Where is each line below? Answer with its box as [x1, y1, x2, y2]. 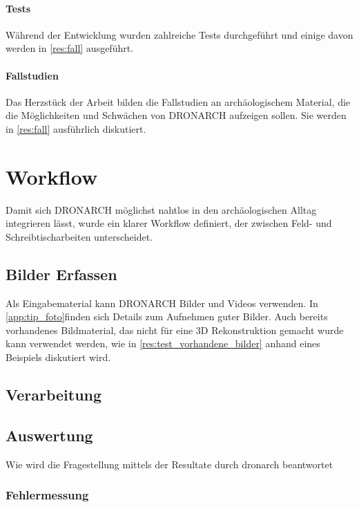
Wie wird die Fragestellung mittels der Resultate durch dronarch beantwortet [6, 457, 333, 471]
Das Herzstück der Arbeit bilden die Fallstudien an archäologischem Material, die [6, 94, 351, 109]
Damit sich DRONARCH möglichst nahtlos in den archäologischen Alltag [6, 202, 317, 216]
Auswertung [6, 424, 93, 445]
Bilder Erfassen [6, 263, 117, 284]
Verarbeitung [6, 384, 102, 405]
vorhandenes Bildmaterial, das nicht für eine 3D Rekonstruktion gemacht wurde [6, 322, 344, 337]
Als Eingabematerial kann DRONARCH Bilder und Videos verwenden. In [6, 295, 318, 310]
